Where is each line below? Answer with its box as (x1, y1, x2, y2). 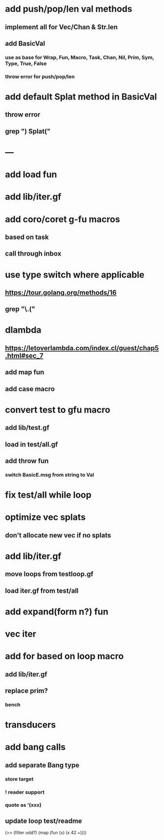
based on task (5, 233, 49, 241)
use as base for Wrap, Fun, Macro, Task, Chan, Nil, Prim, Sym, (5, 54, 154, 60)
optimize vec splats (5, 512, 86, 523)
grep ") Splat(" (5, 127, 51, 135)
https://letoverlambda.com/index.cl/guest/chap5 (5, 344, 159, 352)
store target (5, 776, 34, 782)
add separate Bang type (5, 761, 80, 769)
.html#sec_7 (5, 351, 44, 360)
